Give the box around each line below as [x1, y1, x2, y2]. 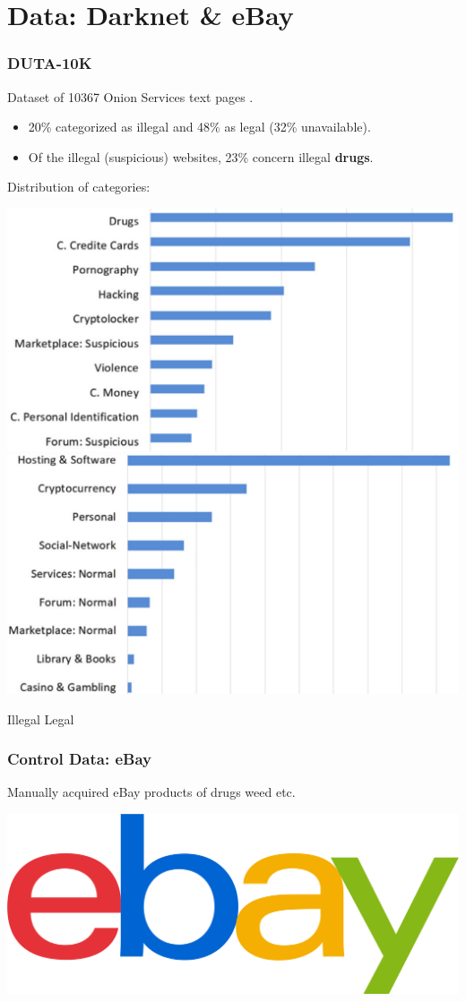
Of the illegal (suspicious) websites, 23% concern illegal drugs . [28, 147, 374, 166]
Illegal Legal [7, 709, 74, 728]
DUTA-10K [7, 52, 92, 74]
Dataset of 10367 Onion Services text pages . [7, 87, 254, 106]
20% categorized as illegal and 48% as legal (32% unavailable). [28, 117, 371, 136]
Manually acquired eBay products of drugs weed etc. [7, 783, 296, 801]
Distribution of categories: [7, 177, 151, 196]
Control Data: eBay [7, 748, 151, 770]
